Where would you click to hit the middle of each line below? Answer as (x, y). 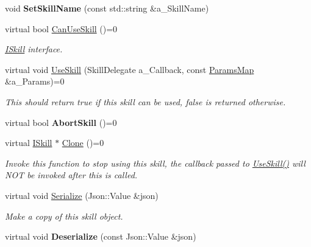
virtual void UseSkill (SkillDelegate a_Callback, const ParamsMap (130, 69)
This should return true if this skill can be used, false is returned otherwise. (145, 101)
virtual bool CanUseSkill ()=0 (61, 28)
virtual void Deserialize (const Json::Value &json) (101, 236)
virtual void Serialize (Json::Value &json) (82, 195)
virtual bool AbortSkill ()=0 (61, 122)
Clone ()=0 (83, 143)
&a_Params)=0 (35, 81)
